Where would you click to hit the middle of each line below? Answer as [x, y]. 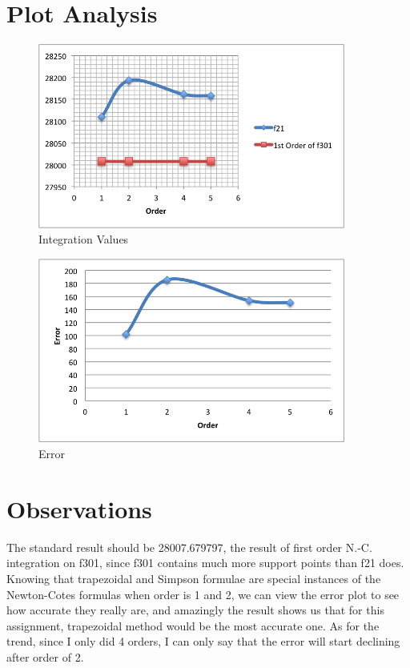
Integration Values [84, 239]
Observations [79, 508]
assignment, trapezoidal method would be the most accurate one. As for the [193, 625]
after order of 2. [45, 656]
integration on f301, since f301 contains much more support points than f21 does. [205, 563]
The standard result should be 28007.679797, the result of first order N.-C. [189, 547]
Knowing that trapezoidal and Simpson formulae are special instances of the [194, 578]
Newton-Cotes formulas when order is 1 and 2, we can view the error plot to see [203, 594]
